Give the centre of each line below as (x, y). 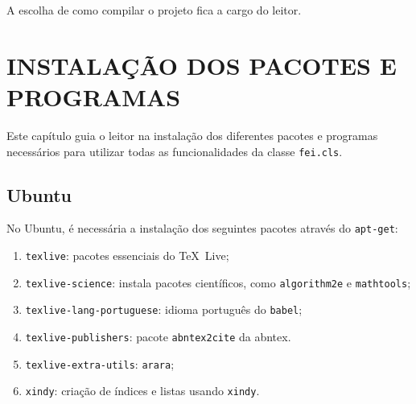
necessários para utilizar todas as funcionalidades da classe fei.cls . (175, 151)
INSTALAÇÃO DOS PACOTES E (202, 65)
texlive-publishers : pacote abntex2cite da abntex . (158, 336)
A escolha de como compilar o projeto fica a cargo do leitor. (154, 10)
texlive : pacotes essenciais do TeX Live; (127, 256)
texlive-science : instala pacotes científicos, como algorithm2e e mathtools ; (218, 282)
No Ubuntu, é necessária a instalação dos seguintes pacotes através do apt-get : (202, 228)
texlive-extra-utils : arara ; (100, 363)
